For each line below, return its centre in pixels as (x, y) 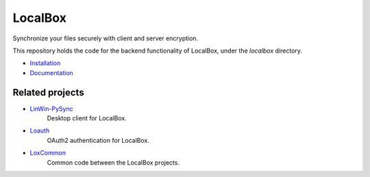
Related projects (49, 92)
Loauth (40, 131)
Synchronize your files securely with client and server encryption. (106, 38)
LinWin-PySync (51, 109)
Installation (45, 63)
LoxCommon (48, 153)
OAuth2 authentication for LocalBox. (98, 140)
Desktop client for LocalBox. (87, 118)
